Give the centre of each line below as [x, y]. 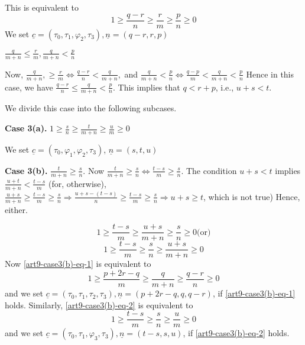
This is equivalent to [42, 7]
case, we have [29, 87]
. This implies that [147, 87]
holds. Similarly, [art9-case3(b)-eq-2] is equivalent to [99, 304]
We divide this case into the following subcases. [91, 108]
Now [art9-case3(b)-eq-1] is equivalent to [78, 264]
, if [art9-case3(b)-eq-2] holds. [236, 333]
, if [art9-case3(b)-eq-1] [254, 293]
